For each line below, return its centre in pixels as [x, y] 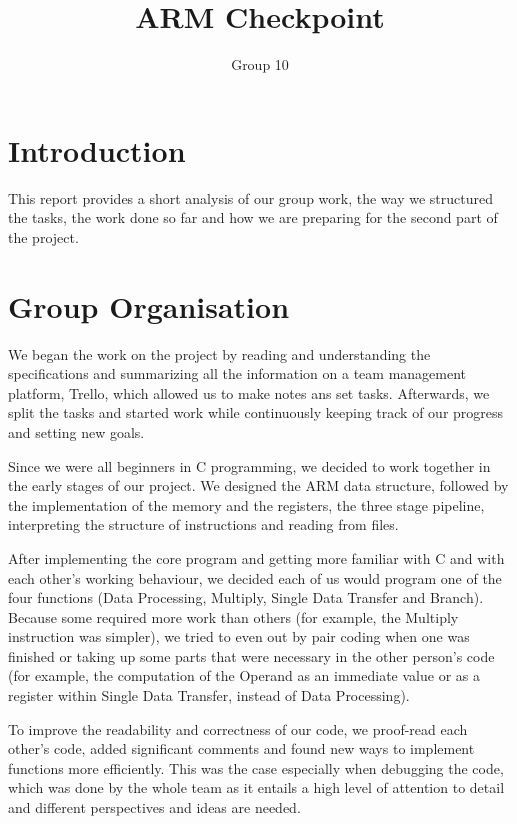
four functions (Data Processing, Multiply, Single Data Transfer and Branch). [246, 597]
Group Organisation [149, 305]
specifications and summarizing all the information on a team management [237, 373]
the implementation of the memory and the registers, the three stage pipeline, [246, 504]
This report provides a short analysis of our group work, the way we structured [250, 197]
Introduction [97, 149]
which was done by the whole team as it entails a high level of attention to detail [256, 787]
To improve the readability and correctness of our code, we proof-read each [238, 728]
